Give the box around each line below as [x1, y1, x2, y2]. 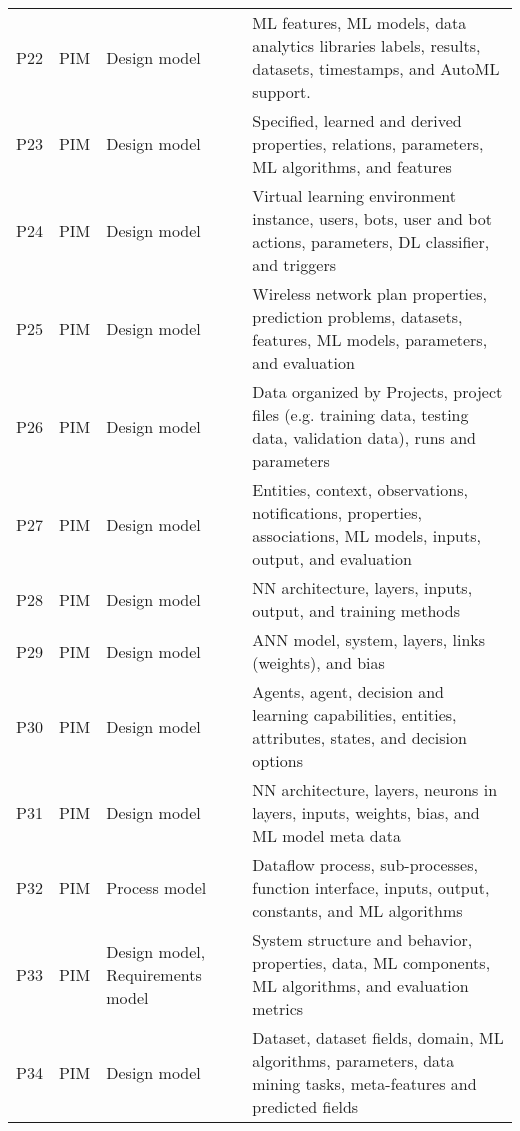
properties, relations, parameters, [252, 132, 484, 155]
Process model [106, 876, 207, 899]
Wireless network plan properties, [252, 282, 487, 305]
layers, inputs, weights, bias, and [252, 801, 480, 824]
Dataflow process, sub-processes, [252, 853, 478, 876]
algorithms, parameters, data [252, 1049, 455, 1072]
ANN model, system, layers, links [252, 628, 486, 651]
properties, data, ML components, [252, 951, 491, 974]
